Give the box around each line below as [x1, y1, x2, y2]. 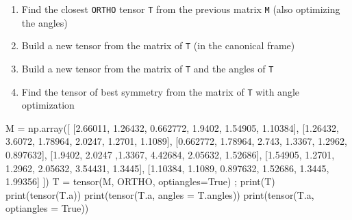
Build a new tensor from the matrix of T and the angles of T [21, 61, 274, 75]
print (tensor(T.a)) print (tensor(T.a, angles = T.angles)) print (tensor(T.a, [5, 187, 314, 202]
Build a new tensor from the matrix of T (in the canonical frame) [21, 38, 295, 53]
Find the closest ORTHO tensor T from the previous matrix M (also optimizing [21, 2, 340, 16]
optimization [21, 98, 75, 112]
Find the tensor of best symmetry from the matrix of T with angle [21, 84, 299, 98]
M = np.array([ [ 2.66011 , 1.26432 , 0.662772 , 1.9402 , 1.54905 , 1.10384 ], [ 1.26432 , [5, 120, 339, 135]
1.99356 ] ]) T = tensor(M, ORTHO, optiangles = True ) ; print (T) [5, 174, 275, 189]
